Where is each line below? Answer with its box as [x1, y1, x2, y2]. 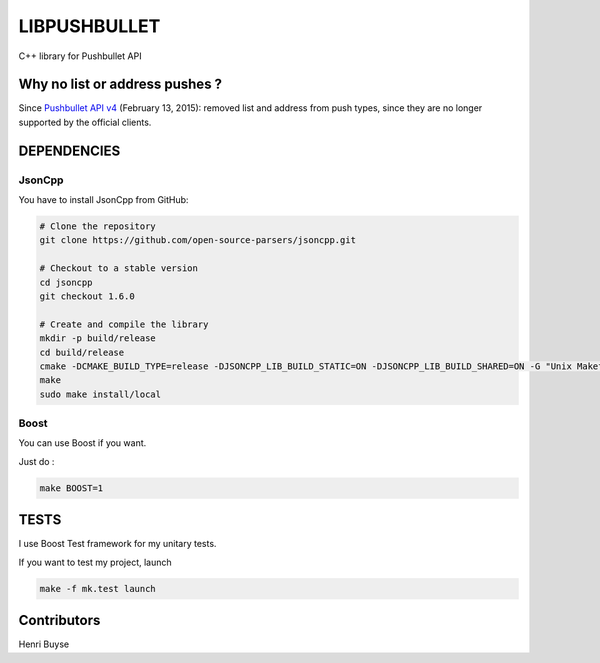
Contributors [18, 612, 101, 629]
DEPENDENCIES [18, 142, 121, 159]
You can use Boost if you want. [18, 437, 147, 449]
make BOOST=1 [39, 482, 104, 494]
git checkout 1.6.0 [39, 290, 135, 302]
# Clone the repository [39, 220, 157, 232]
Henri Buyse [18, 638, 70, 650]
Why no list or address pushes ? [18, 76, 223, 93]
